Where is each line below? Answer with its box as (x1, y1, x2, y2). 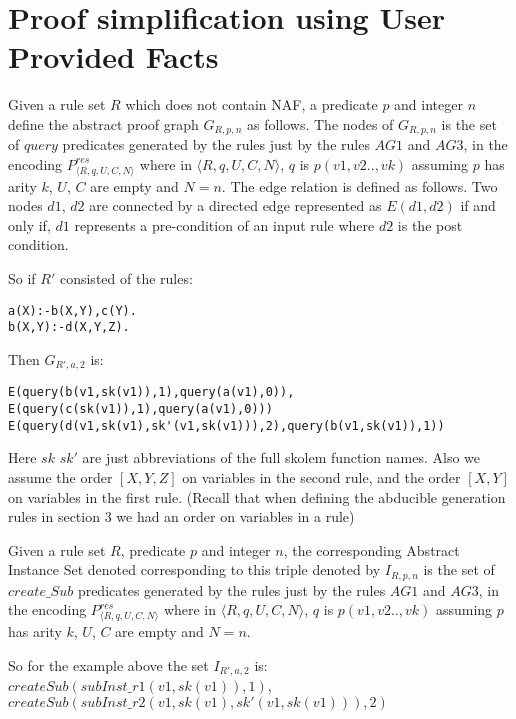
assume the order (8, 466, 113, 487)
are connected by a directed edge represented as (89, 195, 382, 216)
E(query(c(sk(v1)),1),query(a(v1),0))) (8, 402, 273, 417)
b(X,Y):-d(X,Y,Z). (8, 320, 130, 335)
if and (460, 195, 496, 216)
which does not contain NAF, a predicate (125, 94, 378, 115)
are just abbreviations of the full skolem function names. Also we (82, 447, 481, 468)
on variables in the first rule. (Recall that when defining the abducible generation (8, 486, 506, 507)
